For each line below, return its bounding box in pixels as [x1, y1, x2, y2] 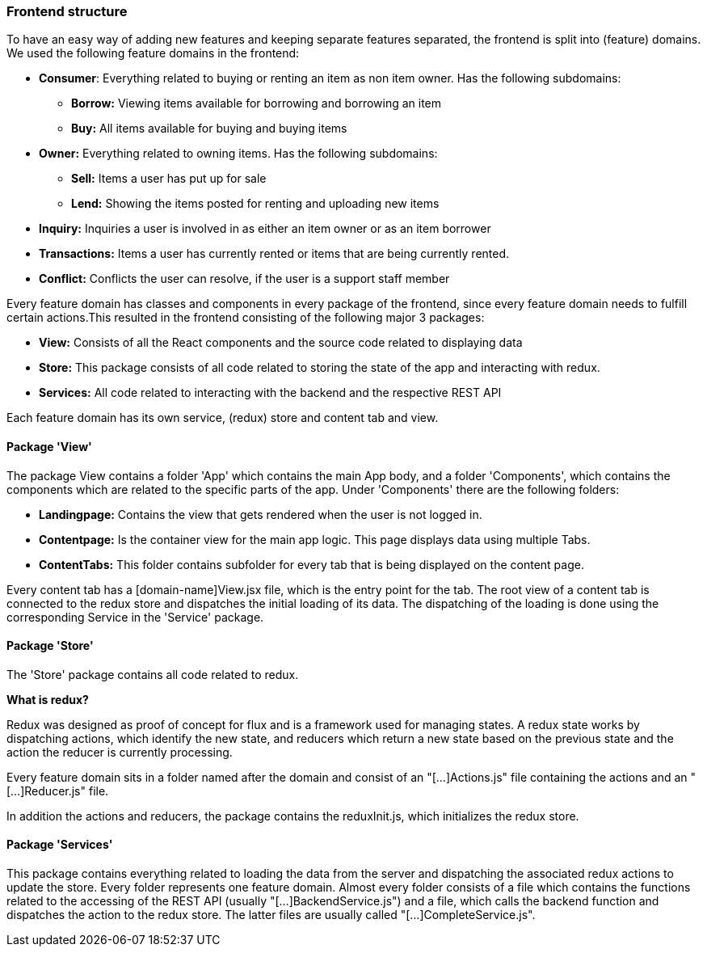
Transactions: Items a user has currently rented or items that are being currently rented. [39, 247, 510, 261]
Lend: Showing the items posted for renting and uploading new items [71, 196, 440, 211]
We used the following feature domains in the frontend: [6, 46, 300, 61]
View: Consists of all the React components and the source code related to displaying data [39, 335, 523, 350]
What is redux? [6, 692, 89, 706]
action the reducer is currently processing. [6, 744, 233, 759]
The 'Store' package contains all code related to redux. [6, 667, 299, 681]
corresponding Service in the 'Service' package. [6, 609, 264, 624]
